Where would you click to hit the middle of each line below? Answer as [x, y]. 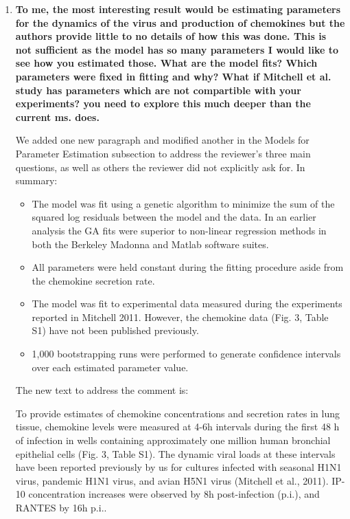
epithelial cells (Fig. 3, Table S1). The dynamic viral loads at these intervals [175, 453]
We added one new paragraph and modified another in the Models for [162, 140]
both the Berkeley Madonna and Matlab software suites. [150, 244]
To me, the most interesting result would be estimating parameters [178, 9]
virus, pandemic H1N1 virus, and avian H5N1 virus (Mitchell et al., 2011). [172, 480]
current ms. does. [57, 117]
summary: [36, 180]
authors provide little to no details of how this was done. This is [171, 36]
